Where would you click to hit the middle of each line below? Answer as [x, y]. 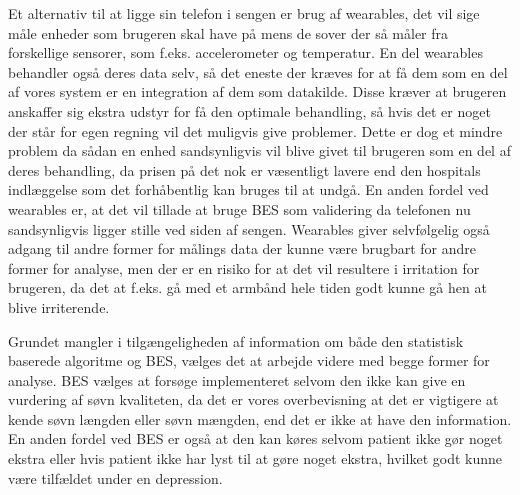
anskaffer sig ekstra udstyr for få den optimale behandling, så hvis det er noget [249, 110]
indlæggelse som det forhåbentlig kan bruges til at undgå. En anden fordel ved [248, 189]
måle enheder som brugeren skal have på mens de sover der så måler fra [228, 32]
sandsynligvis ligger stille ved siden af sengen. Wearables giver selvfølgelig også [249, 228]
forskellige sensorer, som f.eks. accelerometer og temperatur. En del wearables [245, 52]
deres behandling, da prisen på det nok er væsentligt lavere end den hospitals [244, 169]
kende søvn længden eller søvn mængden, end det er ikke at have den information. [260, 418]
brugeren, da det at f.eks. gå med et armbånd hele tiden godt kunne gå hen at [247, 287]
